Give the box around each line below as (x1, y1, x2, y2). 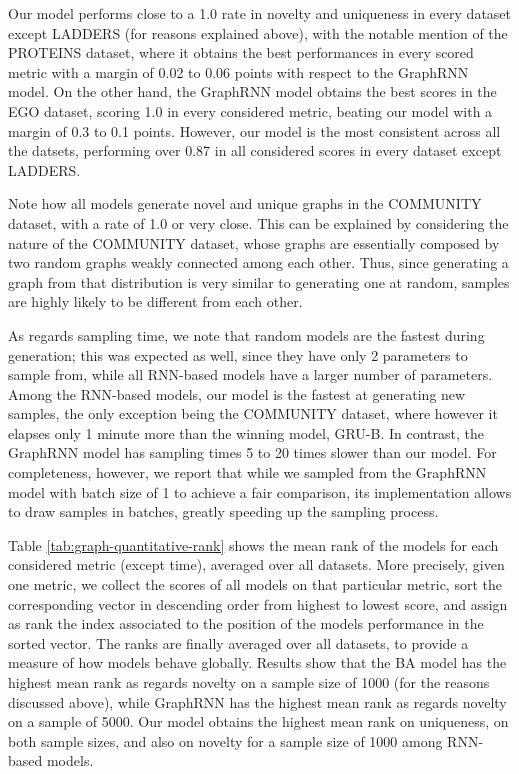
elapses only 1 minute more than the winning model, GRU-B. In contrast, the (8, 422, 484, 443)
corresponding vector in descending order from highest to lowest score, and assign (8, 593, 508, 614)
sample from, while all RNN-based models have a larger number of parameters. (8, 364, 493, 385)
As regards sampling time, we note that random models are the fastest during (8, 324, 485, 345)
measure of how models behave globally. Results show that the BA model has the (8, 652, 507, 673)
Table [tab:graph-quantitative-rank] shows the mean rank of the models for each (8, 534, 499, 555)
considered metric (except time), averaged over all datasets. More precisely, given (8, 554, 505, 575)
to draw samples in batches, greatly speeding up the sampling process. (8, 501, 439, 522)
